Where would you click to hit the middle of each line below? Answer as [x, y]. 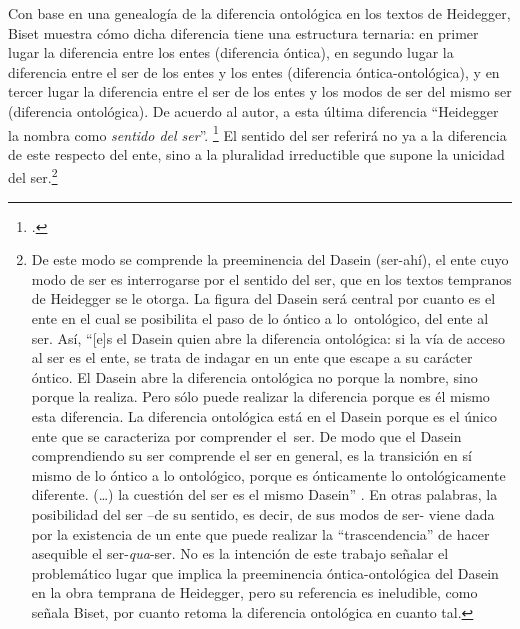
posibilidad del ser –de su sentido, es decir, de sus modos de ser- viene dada [263, 513]
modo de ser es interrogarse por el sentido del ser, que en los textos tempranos [271, 278]
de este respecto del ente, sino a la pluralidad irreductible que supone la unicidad [256, 153]
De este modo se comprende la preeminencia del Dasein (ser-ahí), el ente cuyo [270, 259]
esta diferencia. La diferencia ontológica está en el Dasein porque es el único [264, 416]
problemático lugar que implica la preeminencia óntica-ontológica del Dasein [265, 572]
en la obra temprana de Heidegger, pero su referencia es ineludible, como [254, 592]
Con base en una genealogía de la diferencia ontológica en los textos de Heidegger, [259, 13]
